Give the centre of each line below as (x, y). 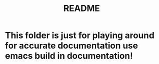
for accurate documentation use (71, 46)
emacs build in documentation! (69, 56)
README (82, 8)
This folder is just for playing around (80, 35)
